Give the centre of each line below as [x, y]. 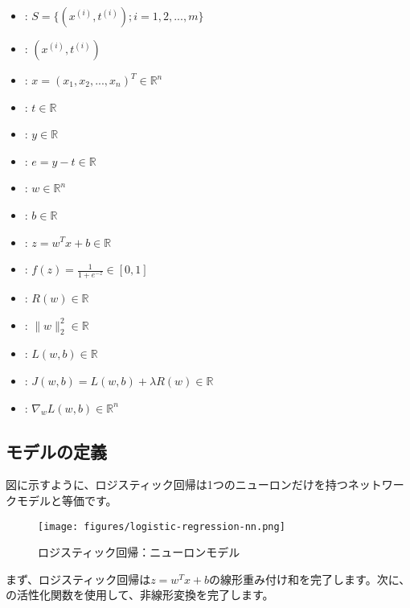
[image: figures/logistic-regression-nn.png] [162, 526]
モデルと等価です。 [67, 500]
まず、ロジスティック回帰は [78, 579]
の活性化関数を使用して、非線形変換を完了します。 [140, 595]
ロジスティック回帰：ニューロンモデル [139, 552]
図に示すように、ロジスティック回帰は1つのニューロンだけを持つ [177, 485]
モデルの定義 [56, 451]
